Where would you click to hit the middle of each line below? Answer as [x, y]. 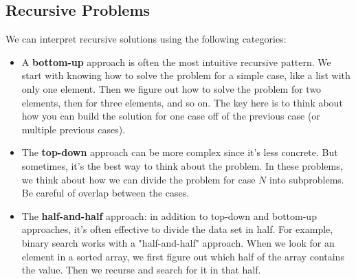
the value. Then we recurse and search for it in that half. [141, 270]
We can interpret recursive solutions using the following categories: [146, 39]
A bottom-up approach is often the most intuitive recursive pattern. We [176, 62]
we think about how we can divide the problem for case [138, 179]
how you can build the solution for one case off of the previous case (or [171, 116]
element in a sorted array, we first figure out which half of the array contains [183, 256]
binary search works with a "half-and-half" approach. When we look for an [178, 242]
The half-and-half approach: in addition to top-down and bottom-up [169, 215]
